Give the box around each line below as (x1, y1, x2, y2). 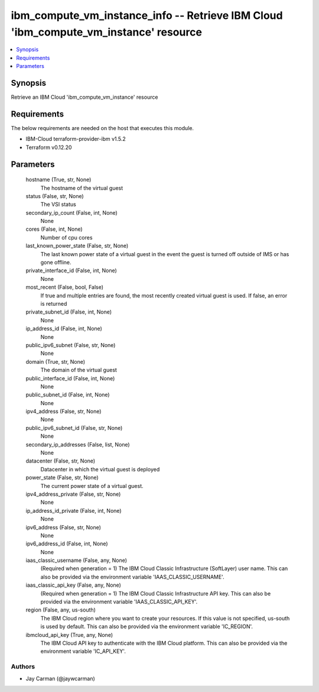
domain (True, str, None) (25, 358, 86, 365)
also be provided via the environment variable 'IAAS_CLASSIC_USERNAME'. (40, 573, 224, 580)
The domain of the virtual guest (40, 367, 118, 374)
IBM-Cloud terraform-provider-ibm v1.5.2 (25, 135, 126, 143)
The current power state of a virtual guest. (40, 482, 144, 489)
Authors (11, 662, 35, 671)
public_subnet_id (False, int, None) (25, 391, 110, 399)
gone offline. (40, 259, 71, 266)
